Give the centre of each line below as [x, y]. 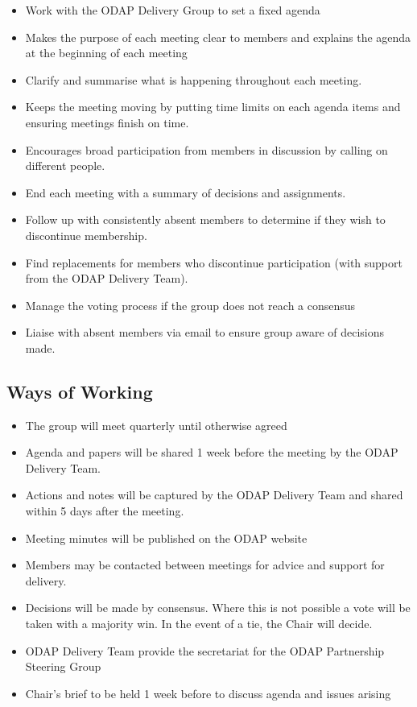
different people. [65, 165]
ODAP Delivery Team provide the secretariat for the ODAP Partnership [205, 650]
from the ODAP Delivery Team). [107, 278]
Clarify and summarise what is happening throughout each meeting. [194, 79]
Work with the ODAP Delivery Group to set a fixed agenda [173, 10]
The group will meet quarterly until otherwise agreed [156, 425]
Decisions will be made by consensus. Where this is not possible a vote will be [218, 608]
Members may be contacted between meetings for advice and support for [205, 565]
